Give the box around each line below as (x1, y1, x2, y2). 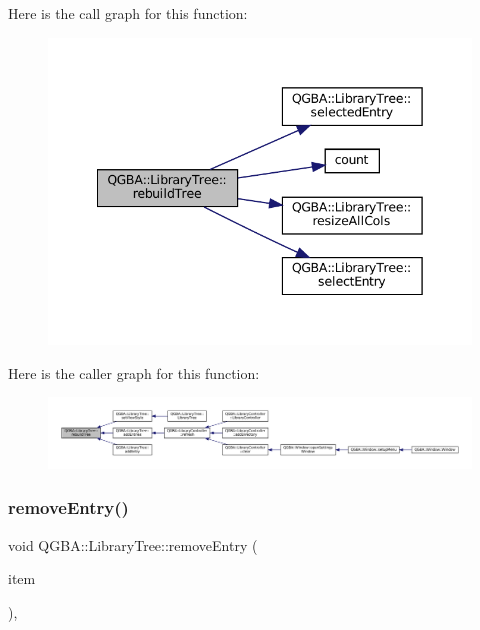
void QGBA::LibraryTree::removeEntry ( (8, 534, 258, 555)
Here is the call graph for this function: (8, 3, 248, 23)
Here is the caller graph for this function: (8, 362, 260, 383)
